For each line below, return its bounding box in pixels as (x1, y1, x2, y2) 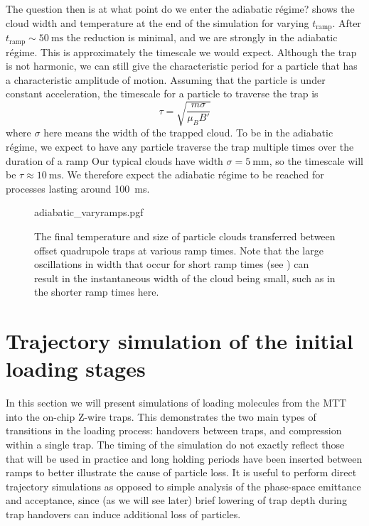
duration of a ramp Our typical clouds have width (6, 153, 223, 168)
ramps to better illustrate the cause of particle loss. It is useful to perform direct (6, 465, 357, 480)
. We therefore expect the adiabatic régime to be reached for (61, 167, 324, 182)
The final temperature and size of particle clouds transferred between (34, 228, 336, 243)
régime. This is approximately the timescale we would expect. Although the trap (6, 44, 357, 59)
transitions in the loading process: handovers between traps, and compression (6, 423, 342, 438)
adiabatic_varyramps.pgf (34, 205, 144, 220)
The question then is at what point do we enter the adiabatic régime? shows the (6, 1, 355, 16)
